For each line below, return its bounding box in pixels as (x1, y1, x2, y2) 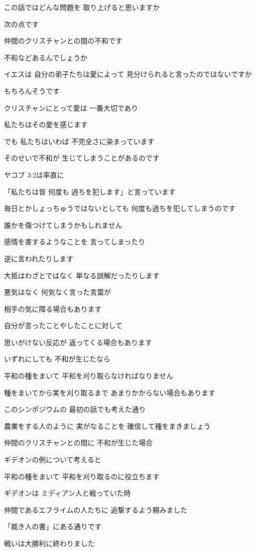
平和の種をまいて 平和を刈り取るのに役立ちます (4, 471, 160, 481)
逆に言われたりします (4, 253, 74, 263)
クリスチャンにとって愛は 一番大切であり (4, 102, 138, 113)
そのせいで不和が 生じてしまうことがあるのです (4, 153, 160, 163)
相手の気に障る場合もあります (4, 303, 102, 314)
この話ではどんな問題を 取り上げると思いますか (4, 2, 160, 12)
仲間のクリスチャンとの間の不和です (4, 35, 123, 46)
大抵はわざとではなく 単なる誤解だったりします (4, 270, 160, 280)
